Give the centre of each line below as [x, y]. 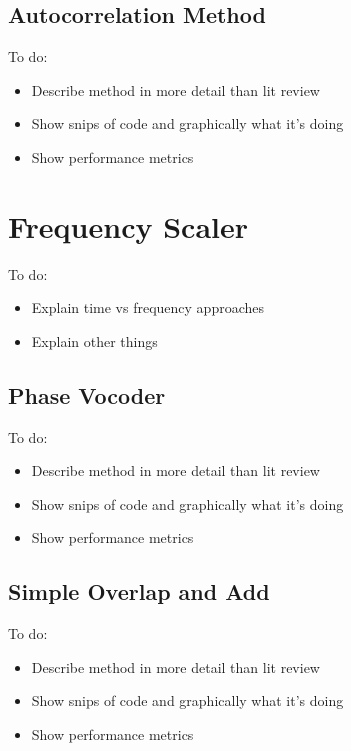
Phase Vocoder [87, 394]
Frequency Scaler [128, 225]
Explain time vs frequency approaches [148, 307]
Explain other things [94, 340]
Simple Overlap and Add [139, 591]
